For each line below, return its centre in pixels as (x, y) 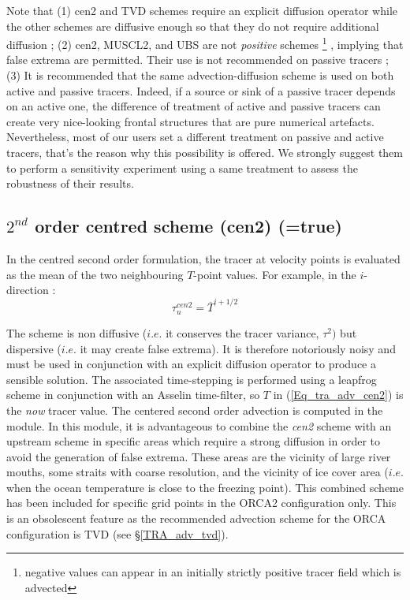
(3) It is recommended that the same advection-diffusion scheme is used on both (200, 75)
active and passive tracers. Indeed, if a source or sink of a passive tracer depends (201, 90)
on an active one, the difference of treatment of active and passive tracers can (194, 106)
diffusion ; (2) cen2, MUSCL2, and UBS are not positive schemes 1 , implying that (205, 43)
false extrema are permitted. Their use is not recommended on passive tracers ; (198, 60)
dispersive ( (34, 348)
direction (28, 290)
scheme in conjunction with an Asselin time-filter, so (133, 395)
